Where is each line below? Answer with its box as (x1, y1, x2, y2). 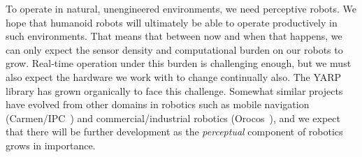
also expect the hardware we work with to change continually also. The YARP (6, 69, 342, 84)
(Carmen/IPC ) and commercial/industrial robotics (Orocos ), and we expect (6, 110, 340, 125)
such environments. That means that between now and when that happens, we (6, 29, 342, 43)
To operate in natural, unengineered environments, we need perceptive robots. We (6, 1, 357, 15)
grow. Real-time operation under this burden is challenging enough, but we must (6, 56, 352, 70)
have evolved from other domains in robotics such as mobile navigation (6, 97, 310, 112)
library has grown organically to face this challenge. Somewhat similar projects (6, 83, 343, 98)
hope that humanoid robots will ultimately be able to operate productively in (6, 15, 338, 29)
